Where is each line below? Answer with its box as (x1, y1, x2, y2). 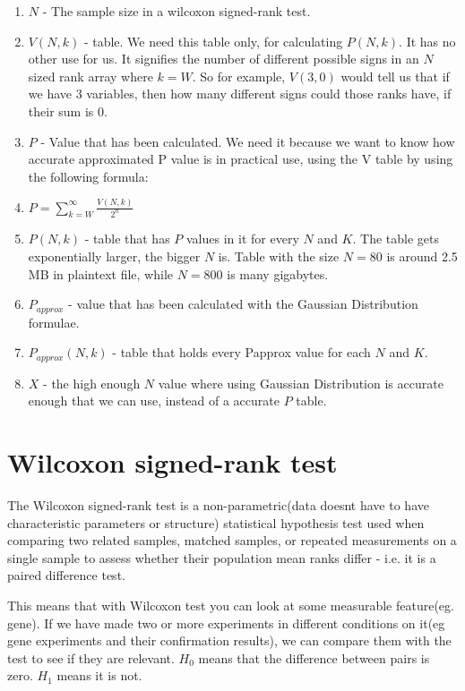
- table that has (84, 229, 170, 248)
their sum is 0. (28, 101, 108, 120)
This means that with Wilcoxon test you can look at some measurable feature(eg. (7, 596, 454, 615)
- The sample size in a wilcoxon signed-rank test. (42, 2, 311, 20)
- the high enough (43, 373, 141, 392)
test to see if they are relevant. (7, 648, 175, 667)
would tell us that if (340, 66, 450, 85)
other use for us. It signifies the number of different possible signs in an (28, 49, 419, 68)
